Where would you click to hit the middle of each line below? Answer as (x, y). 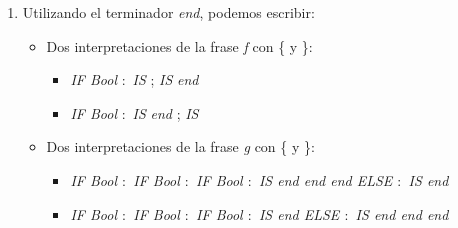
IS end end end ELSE (325, 179)
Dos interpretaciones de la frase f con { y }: (179, 45)
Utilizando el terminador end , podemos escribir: (168, 12)
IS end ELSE (299, 213)
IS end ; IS (165, 112)
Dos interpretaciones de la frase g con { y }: (180, 146)
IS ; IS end (165, 79)
